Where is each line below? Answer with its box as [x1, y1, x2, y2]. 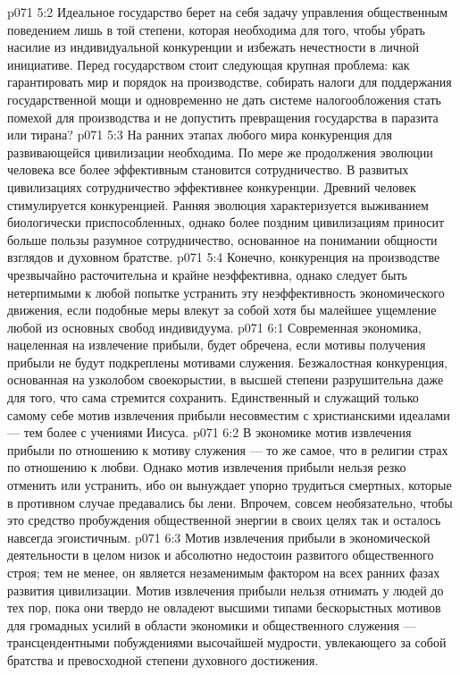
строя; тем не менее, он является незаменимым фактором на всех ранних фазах [7, 563, 440, 581]
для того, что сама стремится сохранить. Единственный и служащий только [7, 388, 419, 407]
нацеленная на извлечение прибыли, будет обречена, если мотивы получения [7, 335, 426, 354]
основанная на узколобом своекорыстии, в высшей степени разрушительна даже [7, 370, 444, 389]
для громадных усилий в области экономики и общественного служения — [7, 615, 416, 634]
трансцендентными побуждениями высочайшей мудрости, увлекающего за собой [7, 633, 447, 652]
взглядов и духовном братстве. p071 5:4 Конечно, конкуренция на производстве [7, 248, 440, 266]
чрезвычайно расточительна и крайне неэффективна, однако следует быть [7, 265, 407, 283]
